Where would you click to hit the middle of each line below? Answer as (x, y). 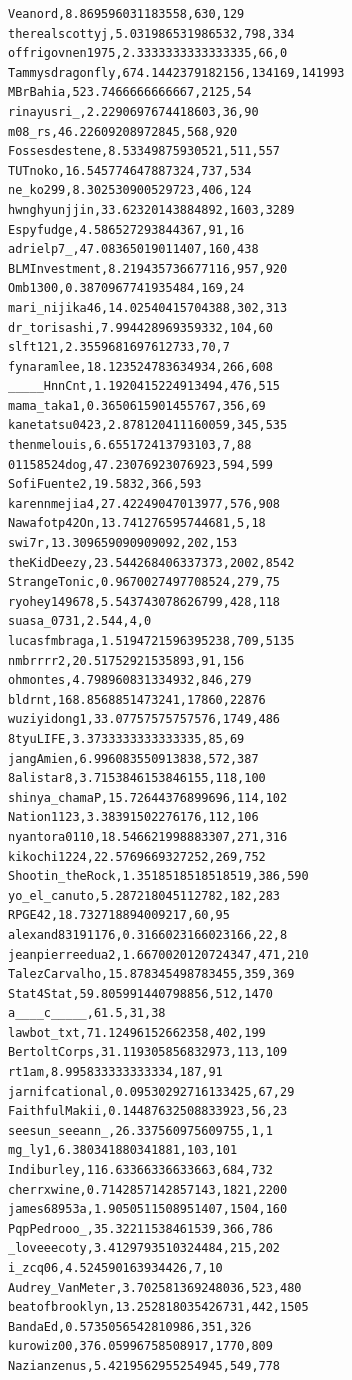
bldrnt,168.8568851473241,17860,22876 (137, 699)
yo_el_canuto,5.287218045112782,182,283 (144, 895)
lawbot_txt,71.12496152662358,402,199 (137, 1032)
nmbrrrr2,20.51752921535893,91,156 (126, 660)
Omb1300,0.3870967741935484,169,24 (126, 288)
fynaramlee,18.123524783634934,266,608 (140, 366)
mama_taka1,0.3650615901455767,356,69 (137, 405)
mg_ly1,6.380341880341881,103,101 (123, 1150)
